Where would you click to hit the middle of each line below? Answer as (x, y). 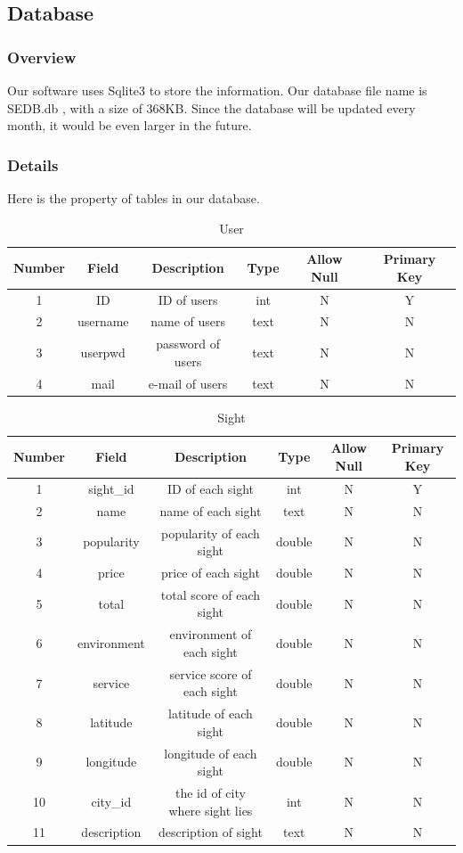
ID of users (188, 299)
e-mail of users (188, 383)
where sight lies (211, 810)
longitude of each (211, 753)
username (103, 321)
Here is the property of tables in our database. (134, 198)
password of (188, 344)
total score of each (211, 594)
